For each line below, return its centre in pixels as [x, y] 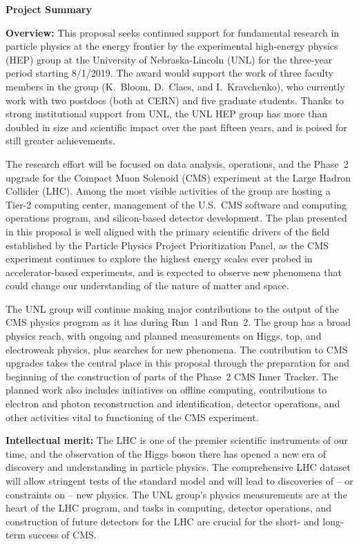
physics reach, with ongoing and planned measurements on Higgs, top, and [164, 336]
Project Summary [49, 9]
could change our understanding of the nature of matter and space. [147, 285]
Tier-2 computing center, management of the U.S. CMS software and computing [176, 204]
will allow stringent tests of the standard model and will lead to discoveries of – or [179, 480]
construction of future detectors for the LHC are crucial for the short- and [163, 521]
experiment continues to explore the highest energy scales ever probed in [159, 259]
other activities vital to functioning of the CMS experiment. [132, 417]
